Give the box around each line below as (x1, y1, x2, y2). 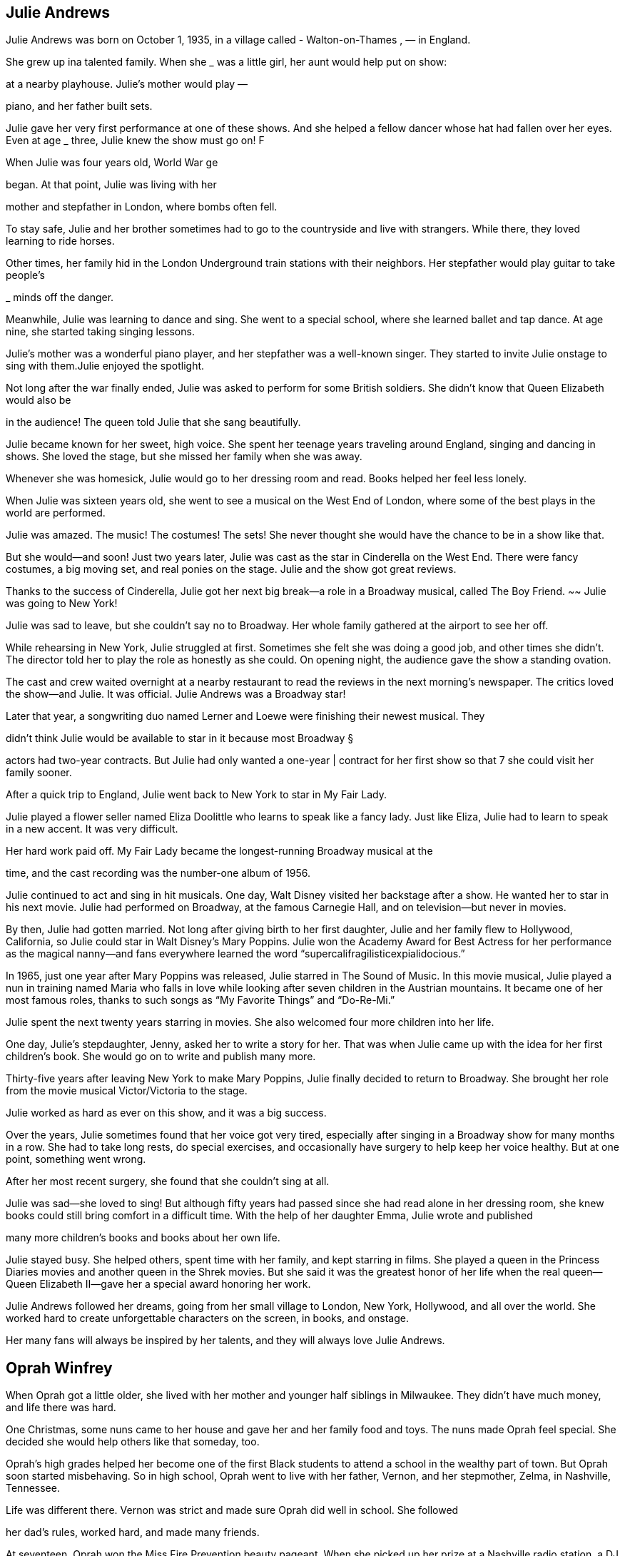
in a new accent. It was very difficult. (6, 823, 178, 835)
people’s (6, 269, 45, 282)
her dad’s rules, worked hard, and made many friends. (6, 1526, 260, 1539)
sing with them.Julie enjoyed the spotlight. (6, 360, 205, 372)
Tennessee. (6, 1482, 60, 1495)
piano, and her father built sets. (6, 100, 153, 113)
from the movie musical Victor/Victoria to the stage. (6, 1084, 248, 1097)
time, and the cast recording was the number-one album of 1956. (6, 867, 311, 880)
